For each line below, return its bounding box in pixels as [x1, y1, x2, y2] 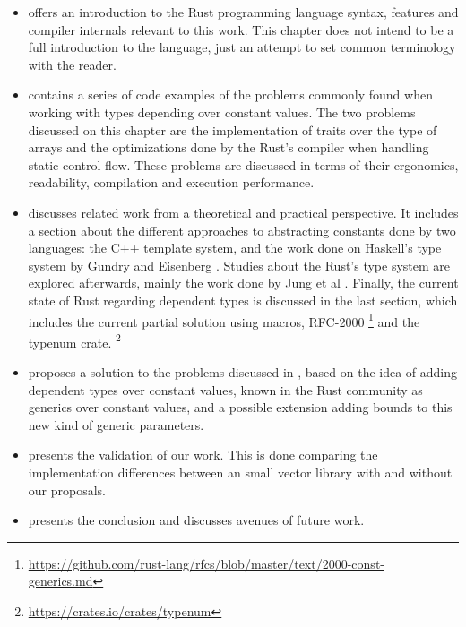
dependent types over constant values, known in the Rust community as [28, 380, 423, 399]
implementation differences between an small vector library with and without [28, 462, 453, 481]
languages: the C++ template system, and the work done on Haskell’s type [28, 238, 442, 257]
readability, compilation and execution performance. [28, 173, 315, 192]
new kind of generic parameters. [28, 415, 204, 434]
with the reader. [28, 55, 116, 73]
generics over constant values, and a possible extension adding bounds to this [28, 398, 453, 417]
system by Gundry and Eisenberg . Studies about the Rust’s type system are [28, 255, 451, 274]
